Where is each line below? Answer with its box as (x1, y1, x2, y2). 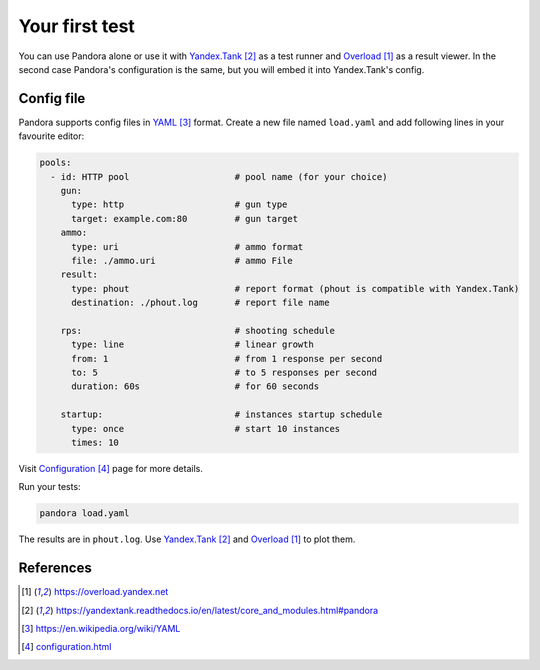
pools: (39, 157, 72, 169)
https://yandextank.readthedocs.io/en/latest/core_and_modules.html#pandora (55, 604, 379, 616)
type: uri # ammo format (71, 241, 304, 252)
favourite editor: (18, 130, 85, 142)
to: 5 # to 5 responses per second (71, 367, 378, 379)
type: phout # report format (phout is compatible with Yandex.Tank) (71, 283, 520, 294)
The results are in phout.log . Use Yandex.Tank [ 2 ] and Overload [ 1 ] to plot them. (18, 533, 356, 545)
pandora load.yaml (39, 508, 130, 519)
